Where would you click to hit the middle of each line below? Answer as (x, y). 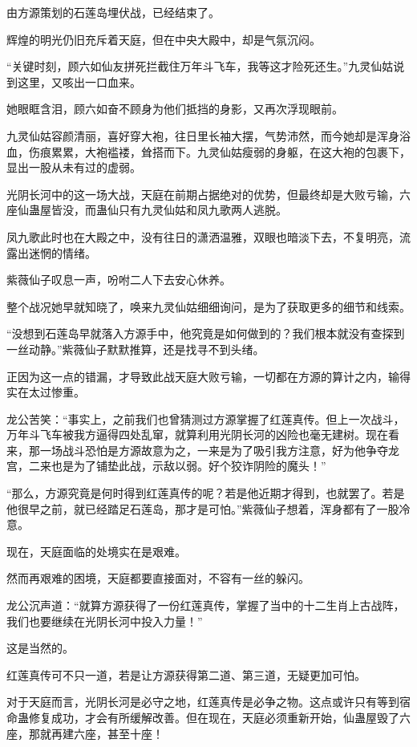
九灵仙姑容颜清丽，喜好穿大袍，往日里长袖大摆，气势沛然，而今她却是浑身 (203, 135)
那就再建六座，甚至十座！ (96, 733)
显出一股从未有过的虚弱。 (74, 167)
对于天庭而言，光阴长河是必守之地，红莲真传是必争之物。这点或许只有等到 (203, 702)
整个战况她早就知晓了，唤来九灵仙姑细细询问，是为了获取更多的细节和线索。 (208, 306)
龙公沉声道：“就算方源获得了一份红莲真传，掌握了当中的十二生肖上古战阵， (206, 605)
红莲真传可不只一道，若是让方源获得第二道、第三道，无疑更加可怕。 (186, 674)
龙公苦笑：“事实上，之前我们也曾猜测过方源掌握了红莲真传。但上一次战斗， (206, 418)
